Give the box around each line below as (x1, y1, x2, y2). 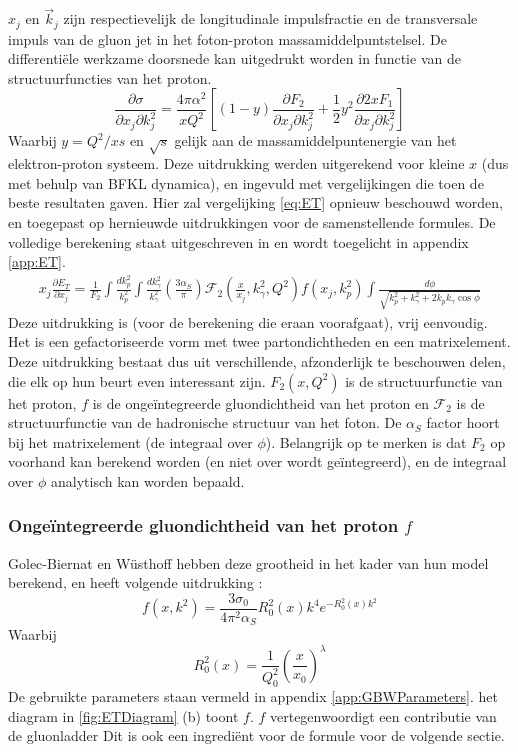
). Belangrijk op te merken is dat (265, 431, 467, 452)
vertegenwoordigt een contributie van (269, 705, 497, 726)
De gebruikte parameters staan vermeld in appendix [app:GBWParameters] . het (8, 686, 499, 707)
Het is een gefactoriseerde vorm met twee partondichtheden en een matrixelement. (8, 331, 511, 352)
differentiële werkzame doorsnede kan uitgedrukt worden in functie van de (8, 48, 461, 69)
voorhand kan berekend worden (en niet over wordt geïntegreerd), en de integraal (8, 451, 507, 472)
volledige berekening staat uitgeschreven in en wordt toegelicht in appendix (8, 231, 469, 252)
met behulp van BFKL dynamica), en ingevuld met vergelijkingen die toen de (8, 172, 484, 193)
